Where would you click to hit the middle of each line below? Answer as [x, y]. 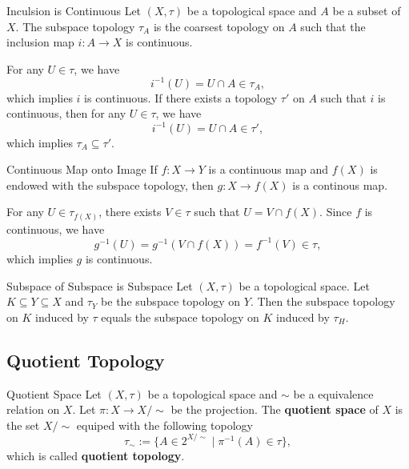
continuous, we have [56, 228]
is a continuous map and [269, 169]
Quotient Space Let [54, 393]
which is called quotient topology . [96, 455]
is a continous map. [340, 184]
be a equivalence [333, 393]
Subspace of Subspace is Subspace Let [100, 285]
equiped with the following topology [164, 425]
